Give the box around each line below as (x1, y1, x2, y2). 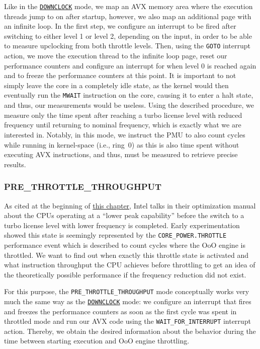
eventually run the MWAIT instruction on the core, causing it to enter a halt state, (4, 90, 253, 100)
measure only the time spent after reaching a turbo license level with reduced (4, 109, 242, 120)
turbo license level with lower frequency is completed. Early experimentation (4, 220, 240, 230)
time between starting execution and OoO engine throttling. (4, 335, 190, 346)
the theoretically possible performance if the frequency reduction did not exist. (4, 269, 246, 280)
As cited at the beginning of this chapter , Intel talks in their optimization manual (4, 200, 256, 211)
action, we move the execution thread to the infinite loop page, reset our (4, 50, 227, 61)
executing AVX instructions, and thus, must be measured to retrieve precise (4, 149, 238, 160)
